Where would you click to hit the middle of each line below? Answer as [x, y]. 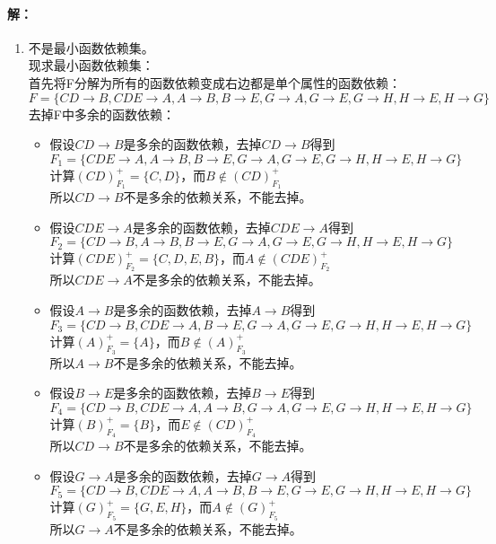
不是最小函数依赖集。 [91, 47]
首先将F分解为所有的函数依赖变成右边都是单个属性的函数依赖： [214, 82]
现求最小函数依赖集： [91, 65]
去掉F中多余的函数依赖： [101, 114]
